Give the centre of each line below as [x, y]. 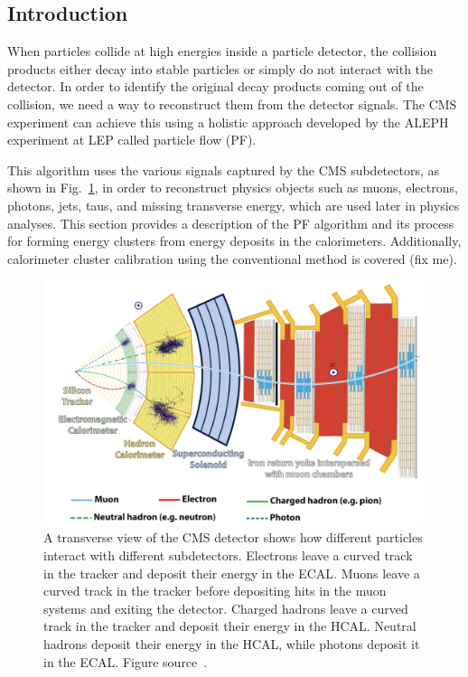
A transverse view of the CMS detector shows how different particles [233, 537]
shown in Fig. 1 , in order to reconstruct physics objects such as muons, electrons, [233, 188]
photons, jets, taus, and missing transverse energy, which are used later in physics [234, 205]
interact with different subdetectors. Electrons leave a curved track [228, 555]
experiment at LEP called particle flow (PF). [132, 140]
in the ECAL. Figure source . [126, 661]
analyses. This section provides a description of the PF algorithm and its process [231, 223]
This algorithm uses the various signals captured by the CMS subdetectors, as [224, 169]
